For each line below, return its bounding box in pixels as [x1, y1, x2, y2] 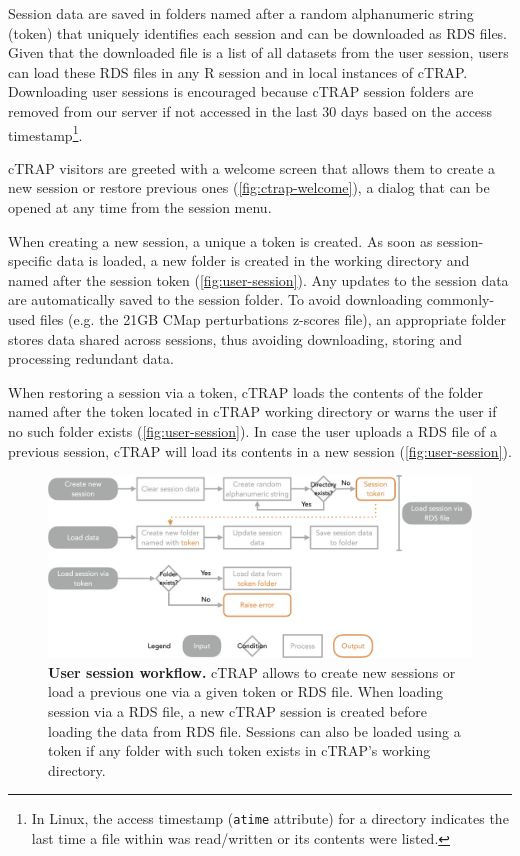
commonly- [426, 289, 495, 310]
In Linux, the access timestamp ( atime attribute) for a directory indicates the [31, 808, 509, 829]
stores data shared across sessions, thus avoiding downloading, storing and [8, 328, 463, 349]
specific [8, 250, 53, 271]
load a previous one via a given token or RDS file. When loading [48, 681, 443, 702]
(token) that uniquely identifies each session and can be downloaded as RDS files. [8, 22, 508, 43]
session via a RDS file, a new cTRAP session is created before [48, 700, 427, 721]
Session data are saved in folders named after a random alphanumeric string [8, 3, 474, 23]
